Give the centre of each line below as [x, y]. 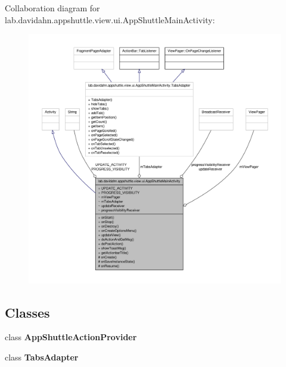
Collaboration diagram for [52, 8]
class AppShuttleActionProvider [71, 337]
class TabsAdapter [42, 357]
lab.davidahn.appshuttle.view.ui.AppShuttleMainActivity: [110, 19]
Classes [27, 312]
